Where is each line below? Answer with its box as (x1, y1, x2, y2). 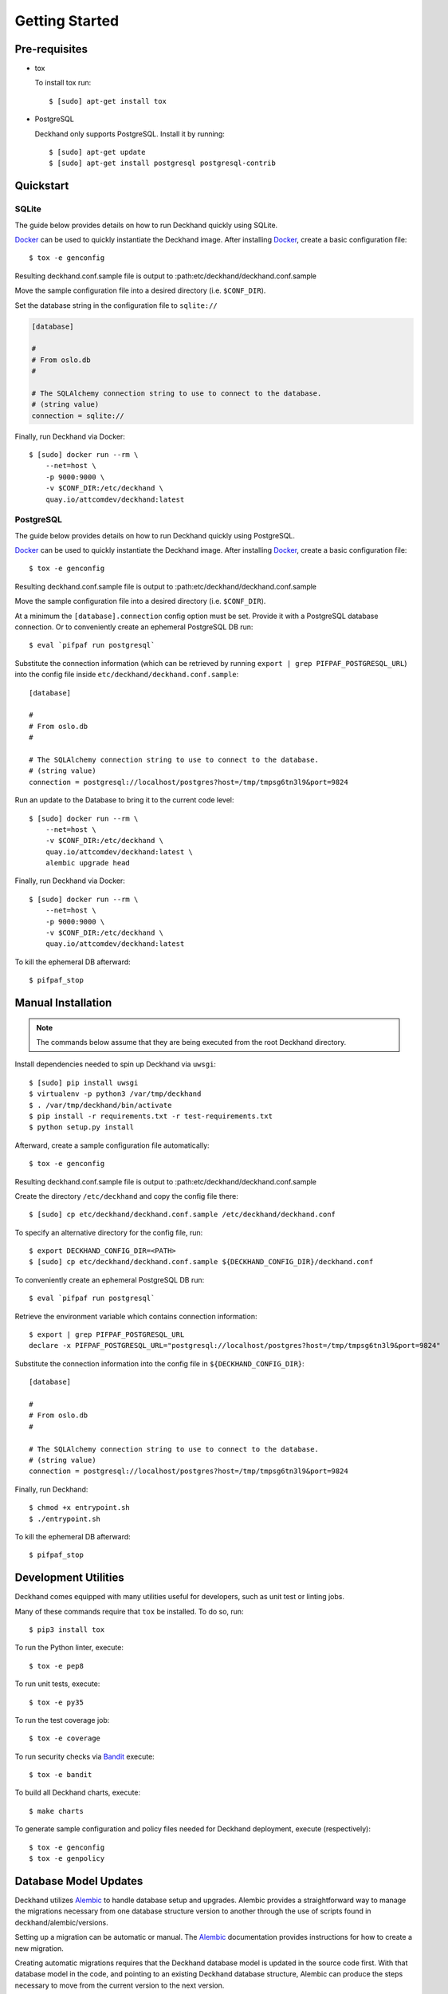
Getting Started (14, 12, 120, 30)
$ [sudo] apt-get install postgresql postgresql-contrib (49, 159, 277, 167)
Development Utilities (14, 1571, 125, 1585)
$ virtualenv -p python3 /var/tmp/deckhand (29, 1090, 202, 1098)
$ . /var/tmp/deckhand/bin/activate (29, 1101, 172, 1109)
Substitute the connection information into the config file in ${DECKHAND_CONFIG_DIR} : (14, 1358, 305, 1368)
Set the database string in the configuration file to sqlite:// (14, 300, 218, 310)
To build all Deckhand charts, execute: (14, 1787, 141, 1798)
